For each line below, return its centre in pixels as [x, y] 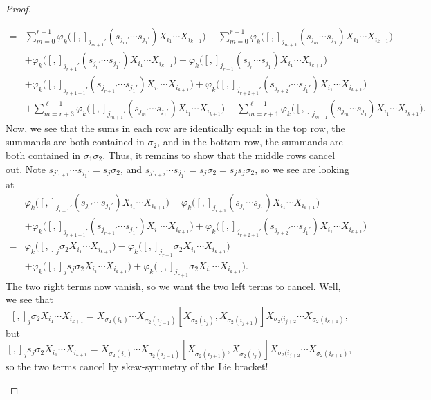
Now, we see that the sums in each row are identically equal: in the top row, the [175, 128]
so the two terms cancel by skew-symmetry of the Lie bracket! [137, 366]
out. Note [26, 169]
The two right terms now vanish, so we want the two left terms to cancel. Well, [173, 285]
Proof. [18, 8]
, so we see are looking [302, 169]
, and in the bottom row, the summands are [250, 142]
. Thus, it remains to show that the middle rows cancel [219, 155]
